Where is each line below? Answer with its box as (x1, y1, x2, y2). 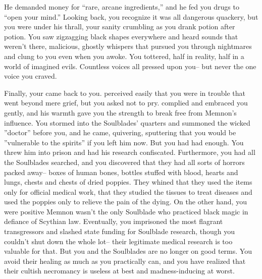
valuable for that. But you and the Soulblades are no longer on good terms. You (4, 246, 252, 256)
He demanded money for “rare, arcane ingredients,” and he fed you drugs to (4, 2, 239, 12)
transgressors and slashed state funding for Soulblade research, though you (4, 226, 235, 237)
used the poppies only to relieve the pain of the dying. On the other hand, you (4, 196, 247, 207)
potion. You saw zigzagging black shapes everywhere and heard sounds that (4, 31, 238, 41)
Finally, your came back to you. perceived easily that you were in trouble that (4, 87, 245, 98)
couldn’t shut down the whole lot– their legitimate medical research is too (4, 236, 233, 246)
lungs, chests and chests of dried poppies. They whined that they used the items (4, 177, 252, 187)
